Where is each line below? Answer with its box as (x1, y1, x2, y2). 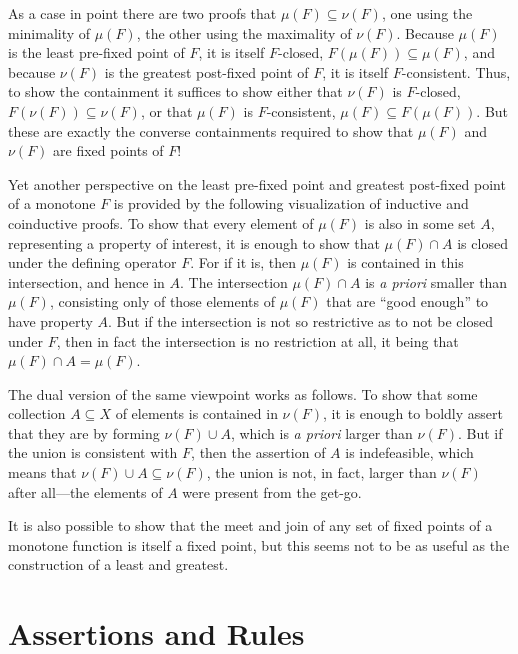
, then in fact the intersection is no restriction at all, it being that (56, 330, 459, 351)
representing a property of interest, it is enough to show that (8, 232, 380, 253)
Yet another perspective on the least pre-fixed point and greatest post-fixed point (8, 173, 506, 194)
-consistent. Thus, (401, 61, 511, 82)
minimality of (8, 22, 91, 43)
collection (8, 403, 66, 424)
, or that (140, 100, 193, 121)
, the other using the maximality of (136, 22, 352, 43)
